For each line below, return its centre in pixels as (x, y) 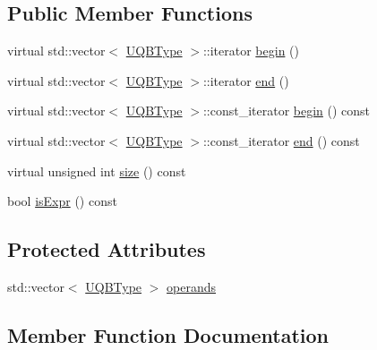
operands (192, 286)
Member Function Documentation (168, 334)
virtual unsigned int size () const (97, 171)
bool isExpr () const (62, 201)
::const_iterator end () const (281, 140)
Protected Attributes (107, 249)
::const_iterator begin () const (287, 111)
